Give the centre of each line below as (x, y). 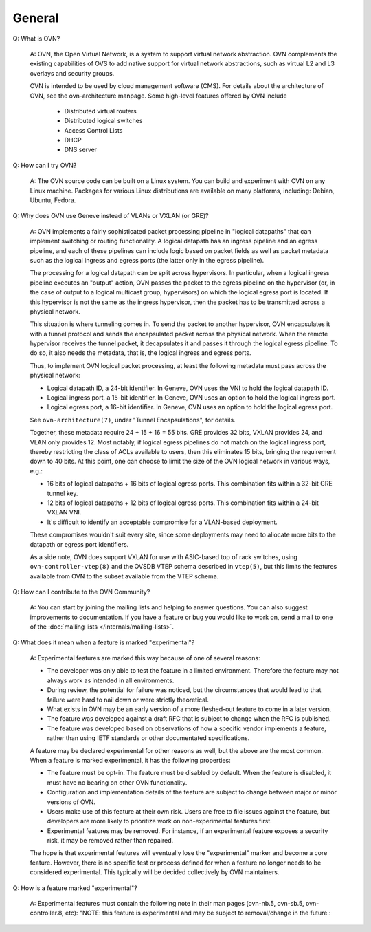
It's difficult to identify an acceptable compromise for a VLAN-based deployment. (162, 522)
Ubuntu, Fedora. (53, 200)
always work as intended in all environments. (111, 680)
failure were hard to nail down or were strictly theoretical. (128, 700)
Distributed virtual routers (100, 111)
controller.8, (47, 913)
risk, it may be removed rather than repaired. (110, 841)
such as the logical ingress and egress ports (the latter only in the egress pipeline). (147, 260)
